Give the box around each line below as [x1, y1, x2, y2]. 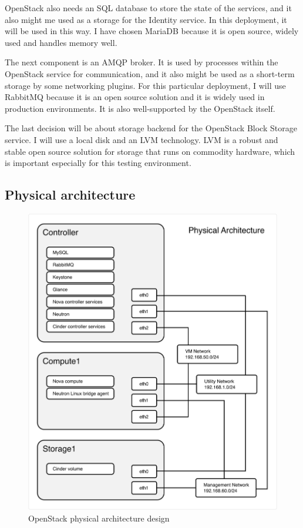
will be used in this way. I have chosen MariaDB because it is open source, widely [5, 25, 299, 37]
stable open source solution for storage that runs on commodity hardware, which [5, 145, 295, 157]
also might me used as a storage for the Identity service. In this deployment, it [5, 13, 287, 25]
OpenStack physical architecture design [28, 512, 170, 524]
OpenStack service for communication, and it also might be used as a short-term [5, 67, 295, 79]
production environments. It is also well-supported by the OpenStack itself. [5, 102, 275, 114]
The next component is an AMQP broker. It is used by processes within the [5, 56, 278, 68]
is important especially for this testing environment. [5, 157, 191, 169]
